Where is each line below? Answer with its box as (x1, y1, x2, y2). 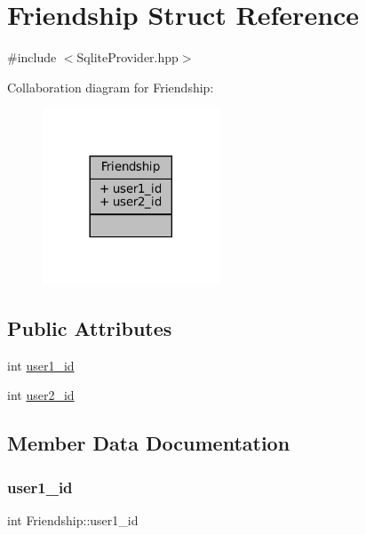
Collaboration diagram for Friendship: (7, 77, 214, 96)
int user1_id (7, 355, 75, 374)
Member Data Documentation (7, 429, 290, 457)
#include (7, 48, 57, 67)
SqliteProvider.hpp (76, 48, 179, 67)
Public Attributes (7, 314, 172, 341)
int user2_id (7, 386, 75, 404)
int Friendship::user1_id (7, 510, 139, 529)
